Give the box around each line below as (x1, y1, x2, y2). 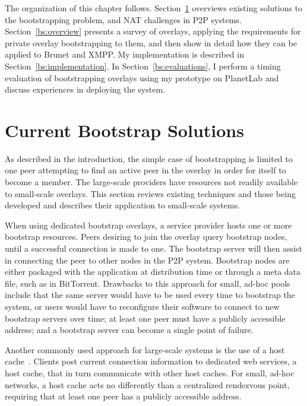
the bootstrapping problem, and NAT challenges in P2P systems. (5, 13, 242, 26)
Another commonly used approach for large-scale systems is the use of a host (5, 343, 285, 356)
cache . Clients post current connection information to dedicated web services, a (5, 355, 297, 367)
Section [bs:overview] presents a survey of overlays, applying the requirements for (5, 25, 301, 37)
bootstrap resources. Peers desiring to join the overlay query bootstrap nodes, (5, 230, 287, 243)
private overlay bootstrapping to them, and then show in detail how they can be (5, 36, 297, 49)
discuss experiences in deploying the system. (5, 83, 165, 96)
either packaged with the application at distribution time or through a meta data (5, 265, 301, 278)
